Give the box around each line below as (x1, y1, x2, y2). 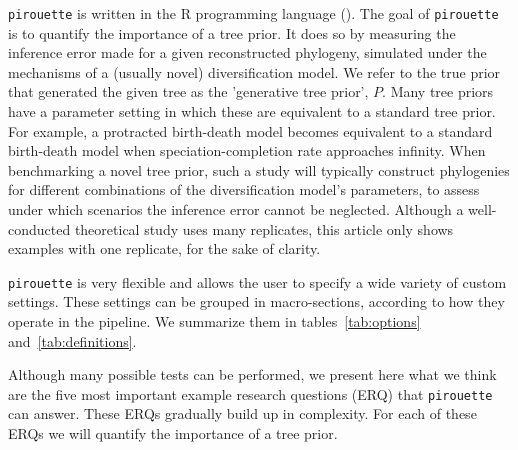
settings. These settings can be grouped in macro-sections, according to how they (8, 291, 505, 312)
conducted (8, 218, 71, 239)
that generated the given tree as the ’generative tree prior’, (8, 81, 369, 102)
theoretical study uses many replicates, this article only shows (74, 218, 454, 239)
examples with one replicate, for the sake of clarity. (8, 238, 321, 259)
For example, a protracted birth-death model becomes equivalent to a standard (8, 120, 493, 141)
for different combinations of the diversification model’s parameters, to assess (8, 179, 480, 200)
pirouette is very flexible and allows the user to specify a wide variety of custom (8, 271, 507, 292)
